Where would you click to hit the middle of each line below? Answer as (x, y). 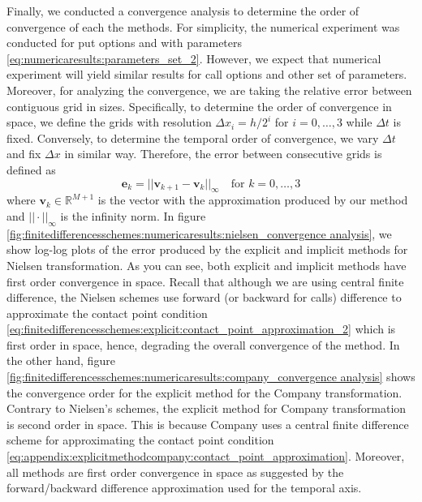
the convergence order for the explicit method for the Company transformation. (205, 392)
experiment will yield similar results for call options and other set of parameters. (207, 74)
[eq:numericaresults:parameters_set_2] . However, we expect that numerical (194, 58)
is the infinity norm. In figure (133, 215)
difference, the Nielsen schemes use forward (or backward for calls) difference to (204, 297)
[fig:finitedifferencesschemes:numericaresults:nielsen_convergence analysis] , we (199, 233)
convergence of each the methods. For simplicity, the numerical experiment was (203, 26)
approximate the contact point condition (107, 313)
